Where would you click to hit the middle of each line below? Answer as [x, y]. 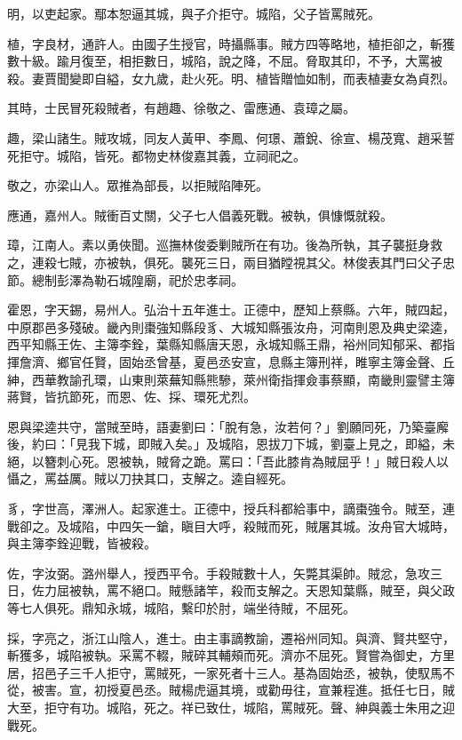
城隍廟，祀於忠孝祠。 [181, 279]
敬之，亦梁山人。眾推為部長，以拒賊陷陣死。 [138, 185]
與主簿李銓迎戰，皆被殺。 [82, 543]
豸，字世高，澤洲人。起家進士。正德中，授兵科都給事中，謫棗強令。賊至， [225, 509]
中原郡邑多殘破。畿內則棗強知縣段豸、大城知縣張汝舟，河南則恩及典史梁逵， [231, 326]
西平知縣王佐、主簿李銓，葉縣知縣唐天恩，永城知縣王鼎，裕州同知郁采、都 [225, 344]
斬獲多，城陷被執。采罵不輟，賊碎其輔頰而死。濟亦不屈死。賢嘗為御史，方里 [231, 655]
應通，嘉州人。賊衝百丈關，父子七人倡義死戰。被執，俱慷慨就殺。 [200, 215]
